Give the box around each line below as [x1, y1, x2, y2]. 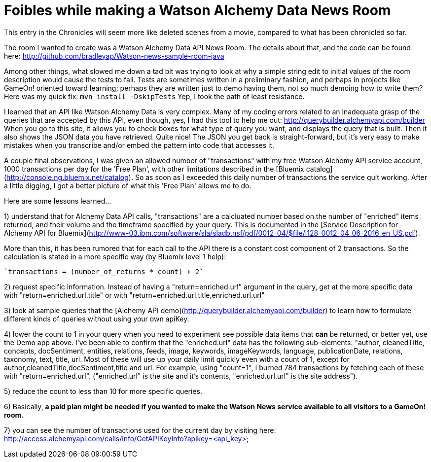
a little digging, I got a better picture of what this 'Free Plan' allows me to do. [4, 181, 251, 190]
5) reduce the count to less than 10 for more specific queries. [4, 387, 202, 395]
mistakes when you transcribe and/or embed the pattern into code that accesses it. [4, 141, 275, 149]
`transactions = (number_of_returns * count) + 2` [4, 267, 204, 276]
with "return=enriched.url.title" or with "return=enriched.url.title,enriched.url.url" [4, 290, 265, 299]
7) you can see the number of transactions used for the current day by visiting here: [4, 426, 276, 434]
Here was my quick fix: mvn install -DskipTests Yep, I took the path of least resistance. [4, 92, 305, 101]
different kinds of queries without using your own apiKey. [4, 314, 189, 323]
